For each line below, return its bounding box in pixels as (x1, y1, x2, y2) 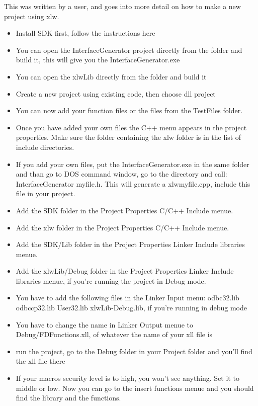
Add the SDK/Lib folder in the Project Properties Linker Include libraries (16, 239, 245, 250)
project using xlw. (4, 11, 59, 21)
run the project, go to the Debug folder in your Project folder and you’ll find (16, 346, 252, 356)
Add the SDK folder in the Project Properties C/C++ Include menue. (16, 205, 233, 215)
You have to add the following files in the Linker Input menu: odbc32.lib (16, 292, 239, 303)
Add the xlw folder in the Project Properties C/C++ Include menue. (16, 222, 229, 232)
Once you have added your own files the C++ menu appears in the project (16, 122, 247, 132)
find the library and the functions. (16, 392, 121, 403)
